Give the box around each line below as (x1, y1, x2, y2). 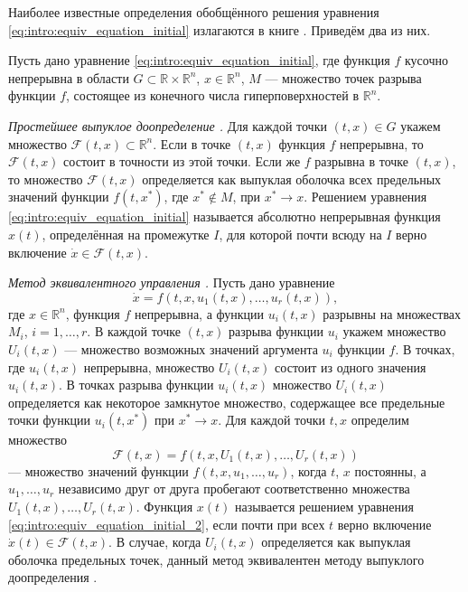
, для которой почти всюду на (219, 224, 382, 243)
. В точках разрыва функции (58, 375, 214, 394)
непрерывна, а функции (134, 304, 265, 323)
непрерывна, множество (83, 357, 215, 376)
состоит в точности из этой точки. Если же (63, 152, 301, 171)
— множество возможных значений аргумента (64, 339, 318, 358)
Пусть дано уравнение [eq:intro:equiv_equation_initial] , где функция (8, 51, 390, 70)
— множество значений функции (8, 461, 189, 480)
